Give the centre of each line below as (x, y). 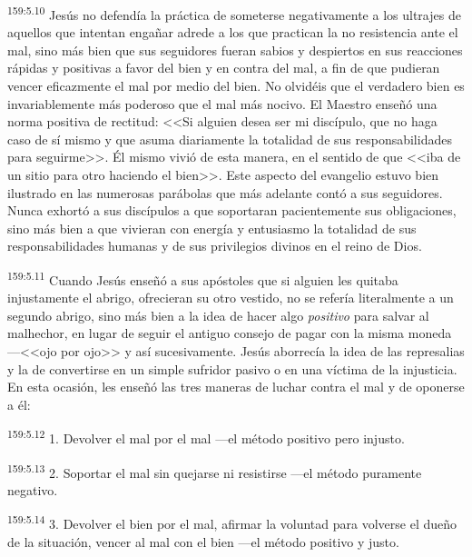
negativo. (33, 489)
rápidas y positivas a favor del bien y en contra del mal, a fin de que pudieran (224, 68)
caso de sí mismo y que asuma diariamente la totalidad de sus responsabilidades (230, 139)
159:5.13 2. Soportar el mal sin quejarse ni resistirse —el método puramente (215, 471)
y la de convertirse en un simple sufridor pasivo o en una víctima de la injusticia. (232, 368)
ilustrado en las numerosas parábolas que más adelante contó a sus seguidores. (225, 192)
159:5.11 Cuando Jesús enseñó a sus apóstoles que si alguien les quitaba (203, 278)
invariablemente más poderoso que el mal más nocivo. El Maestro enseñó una (222, 103)
